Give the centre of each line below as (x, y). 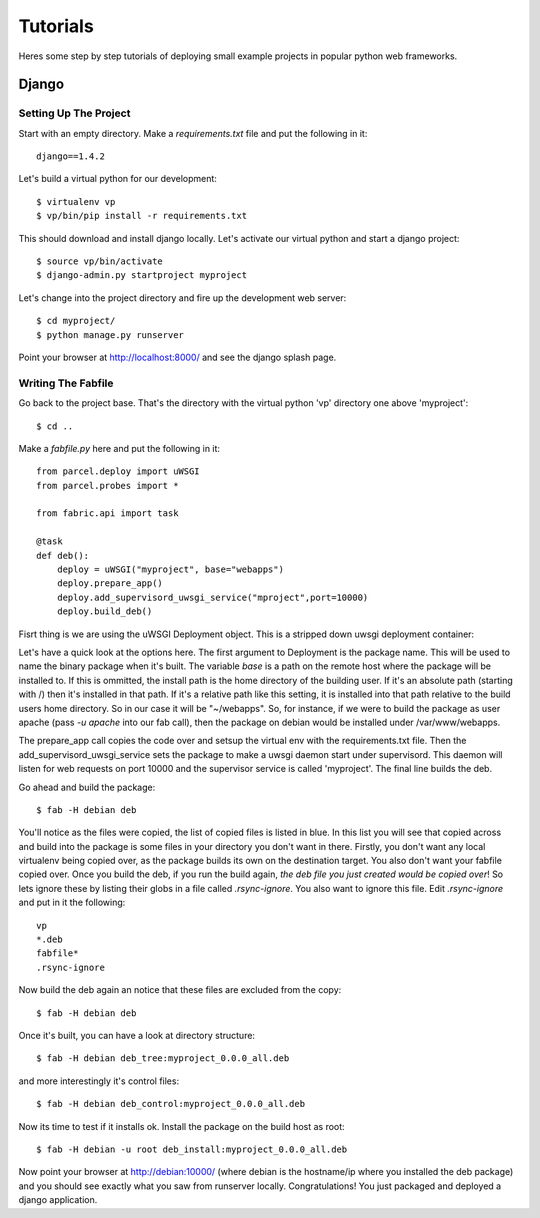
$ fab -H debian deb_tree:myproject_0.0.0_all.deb (163, 1058)
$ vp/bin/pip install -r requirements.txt (142, 216)
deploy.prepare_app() (110, 583)
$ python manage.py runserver (110, 334)
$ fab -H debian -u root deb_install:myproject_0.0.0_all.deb (192, 1149)
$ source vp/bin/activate (100, 261)
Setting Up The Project (74, 113)
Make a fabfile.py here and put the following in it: (119, 448)
